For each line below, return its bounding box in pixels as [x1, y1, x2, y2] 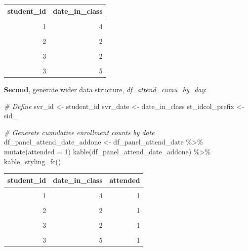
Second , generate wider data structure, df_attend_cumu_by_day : [4, 84, 207, 94]
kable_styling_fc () [4, 156, 61, 166]
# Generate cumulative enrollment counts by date [4, 127, 155, 137]
